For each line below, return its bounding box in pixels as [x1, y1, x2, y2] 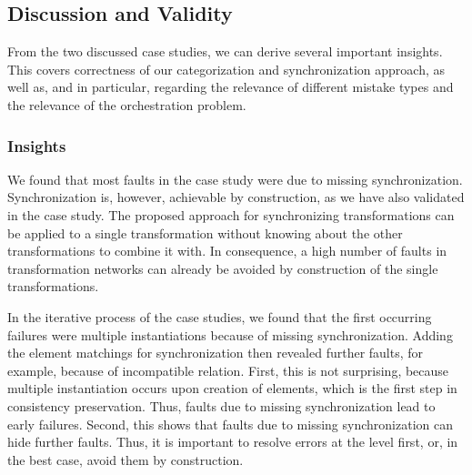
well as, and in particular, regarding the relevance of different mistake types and [7, 77, 454, 96]
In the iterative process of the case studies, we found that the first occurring [7, 307, 432, 326]
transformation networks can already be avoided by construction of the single [7, 258, 438, 278]
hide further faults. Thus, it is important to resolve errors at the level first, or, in [7, 432, 458, 451]
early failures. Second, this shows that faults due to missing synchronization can [7, 414, 453, 433]
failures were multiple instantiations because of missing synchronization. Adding [7, 325, 453, 344]
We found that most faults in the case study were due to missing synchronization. [7, 169, 463, 188]
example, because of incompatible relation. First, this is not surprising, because [7, 360, 449, 379]
